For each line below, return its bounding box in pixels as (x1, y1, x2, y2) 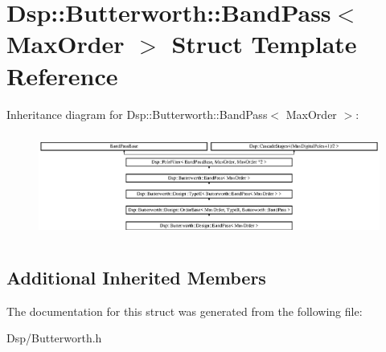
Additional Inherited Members (6, 264, 266, 289)
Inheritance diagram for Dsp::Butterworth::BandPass (6, 105, 268, 122)
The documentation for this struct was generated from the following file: (6, 302, 363, 319)
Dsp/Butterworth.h (6, 329, 102, 346)
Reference (6, 59, 118, 92)
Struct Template (171, 27, 357, 60)
